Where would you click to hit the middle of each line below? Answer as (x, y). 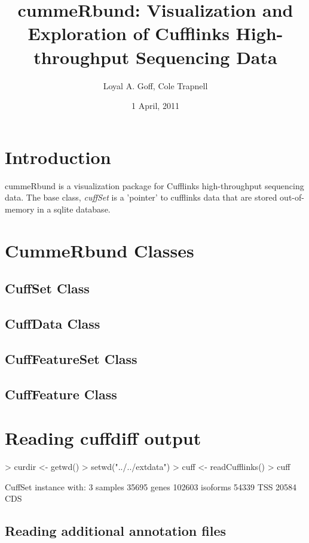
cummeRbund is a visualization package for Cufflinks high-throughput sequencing (154, 185)
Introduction (58, 157)
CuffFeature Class (61, 394)
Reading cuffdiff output (103, 438)
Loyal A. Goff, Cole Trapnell (155, 85)
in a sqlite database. (74, 209)
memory (20, 209)
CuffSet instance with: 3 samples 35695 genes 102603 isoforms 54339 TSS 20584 (151, 486)
